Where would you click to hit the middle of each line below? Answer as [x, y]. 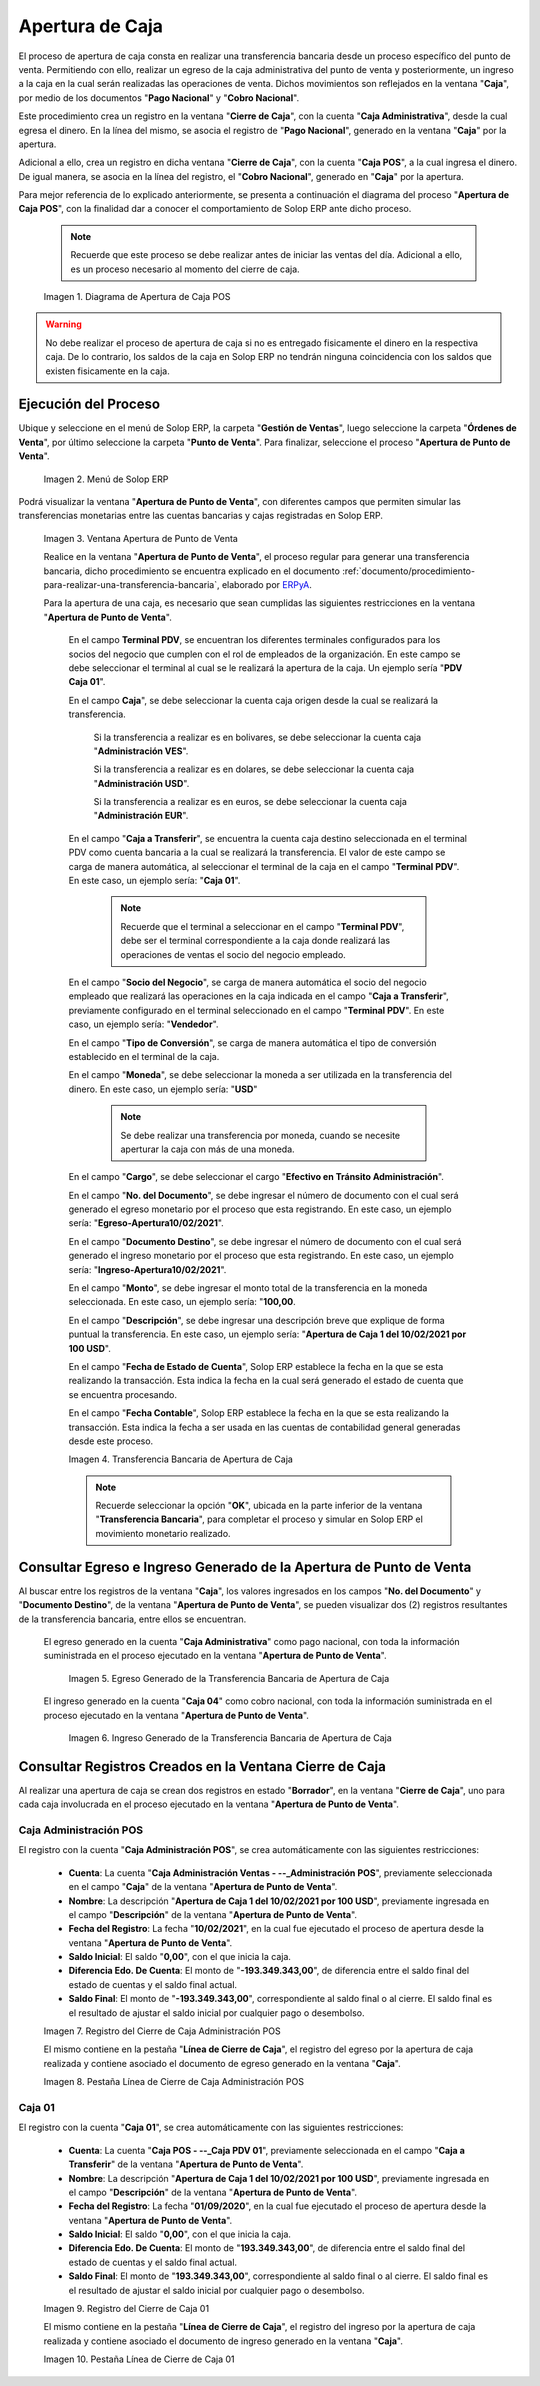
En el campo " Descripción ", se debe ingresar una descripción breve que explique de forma [256, 1320]
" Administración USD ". [141, 783]
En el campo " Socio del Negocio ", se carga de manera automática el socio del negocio [247, 982]
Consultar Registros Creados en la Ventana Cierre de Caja [202, 1766]
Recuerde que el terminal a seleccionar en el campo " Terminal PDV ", [262, 926]
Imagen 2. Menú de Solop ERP [106, 479]
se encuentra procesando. [122, 1394]
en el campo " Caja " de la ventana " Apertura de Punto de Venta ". [203, 1887]
